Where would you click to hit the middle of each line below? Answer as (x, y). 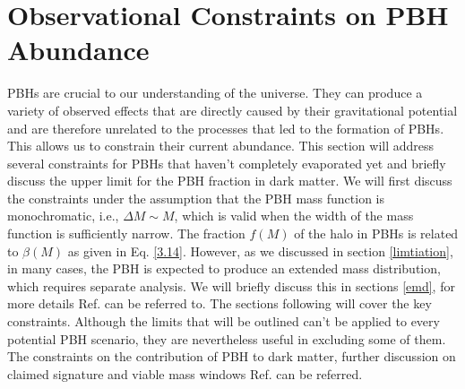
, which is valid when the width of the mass (294, 216)
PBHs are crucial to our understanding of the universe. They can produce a (215, 93)
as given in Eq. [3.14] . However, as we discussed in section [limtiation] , (260, 251)
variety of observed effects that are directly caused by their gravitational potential (232, 110)
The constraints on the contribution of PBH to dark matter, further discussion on (232, 356)
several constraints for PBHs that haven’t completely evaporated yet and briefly (227, 163)
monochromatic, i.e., (63, 216)
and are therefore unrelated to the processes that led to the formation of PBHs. (226, 128)
